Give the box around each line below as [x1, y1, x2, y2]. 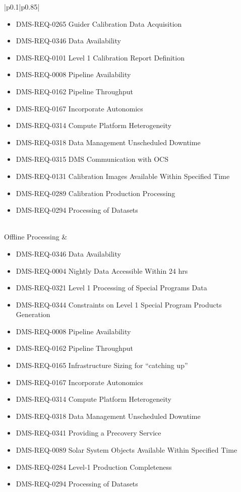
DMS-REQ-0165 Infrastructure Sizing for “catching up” [16, 360, 188, 371]
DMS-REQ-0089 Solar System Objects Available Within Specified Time [16, 445, 237, 455]
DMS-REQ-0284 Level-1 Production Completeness [16, 461, 172, 472]
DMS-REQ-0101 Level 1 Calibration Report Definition [16, 52, 185, 63]
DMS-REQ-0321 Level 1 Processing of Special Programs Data [16, 282, 207, 293]
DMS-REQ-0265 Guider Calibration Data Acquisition [16, 18, 182, 29]
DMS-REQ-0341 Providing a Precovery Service [16, 427, 161, 438]
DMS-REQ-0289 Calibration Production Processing [16, 188, 175, 198]
